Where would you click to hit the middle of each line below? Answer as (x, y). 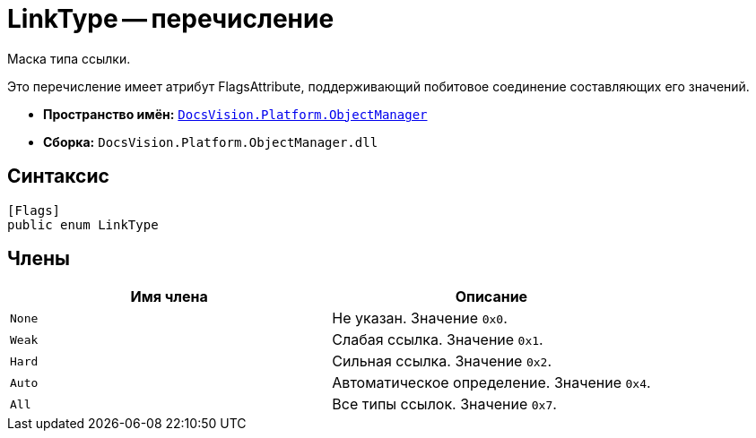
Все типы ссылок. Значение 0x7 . (444, 404)
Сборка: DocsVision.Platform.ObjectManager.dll (211, 142)
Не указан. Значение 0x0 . (420, 318)
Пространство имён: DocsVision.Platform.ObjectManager (235, 114)
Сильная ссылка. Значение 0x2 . (442, 361)
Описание (491, 297)
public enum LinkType (83, 224)
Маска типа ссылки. (69, 58)
